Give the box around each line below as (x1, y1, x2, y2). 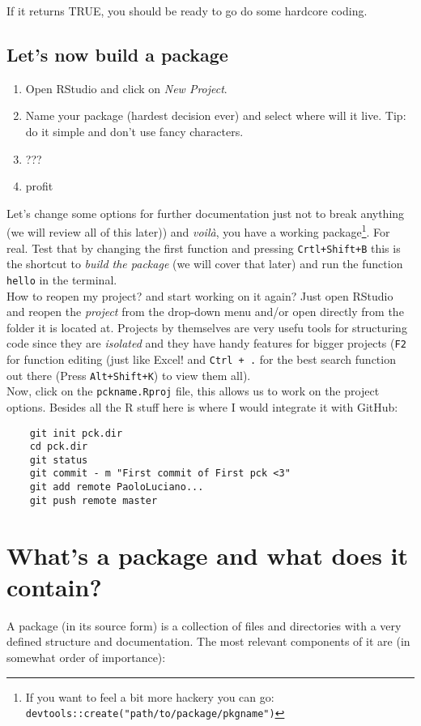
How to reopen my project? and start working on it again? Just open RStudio (6, 287, 393, 304)
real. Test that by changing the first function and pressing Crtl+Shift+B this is (6, 239, 401, 256)
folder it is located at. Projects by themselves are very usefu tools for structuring (6, 318, 407, 335)
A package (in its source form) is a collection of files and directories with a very (6, 617, 402, 634)
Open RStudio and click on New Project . (25, 79, 228, 96)
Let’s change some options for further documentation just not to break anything (6, 204, 405, 221)
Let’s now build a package (6, 41, 228, 66)
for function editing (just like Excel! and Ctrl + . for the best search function (6, 350, 396, 367)
